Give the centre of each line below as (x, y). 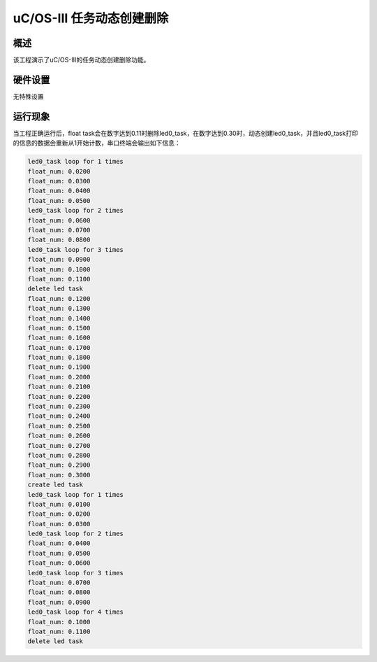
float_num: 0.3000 (59, 475)
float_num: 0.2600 (59, 436)
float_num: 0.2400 (59, 416)
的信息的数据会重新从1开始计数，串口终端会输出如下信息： (97, 143)
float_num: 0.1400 (59, 318)
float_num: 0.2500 (59, 426)
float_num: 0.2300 (59, 407)
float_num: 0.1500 (59, 328)
